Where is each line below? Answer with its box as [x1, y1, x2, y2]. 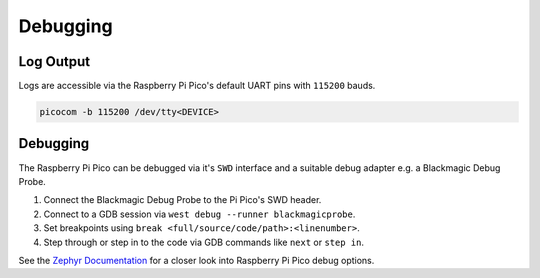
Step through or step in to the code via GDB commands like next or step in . [43, 236, 365, 248]
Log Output [18, 53, 90, 70]
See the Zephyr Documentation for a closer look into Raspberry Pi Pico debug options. [18, 254, 375, 266]
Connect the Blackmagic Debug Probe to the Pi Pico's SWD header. [43, 194, 322, 206]
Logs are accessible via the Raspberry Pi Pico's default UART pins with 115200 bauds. [18, 80, 376, 92]
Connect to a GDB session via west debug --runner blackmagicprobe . [43, 208, 356, 220]
